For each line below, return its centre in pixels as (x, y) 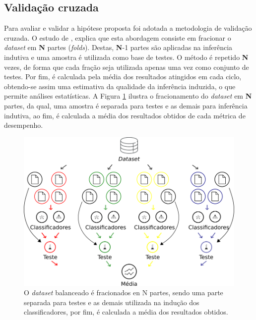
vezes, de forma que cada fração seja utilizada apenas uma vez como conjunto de (127, 67)
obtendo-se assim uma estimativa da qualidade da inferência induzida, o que (120, 86)
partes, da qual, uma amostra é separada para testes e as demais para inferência (126, 105)
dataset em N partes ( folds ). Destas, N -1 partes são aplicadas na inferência (118, 47)
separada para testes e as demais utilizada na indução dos (112, 302)
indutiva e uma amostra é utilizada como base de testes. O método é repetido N (126, 57)
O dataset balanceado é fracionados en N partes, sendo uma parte (124, 293)
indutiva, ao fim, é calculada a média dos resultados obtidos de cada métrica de (125, 115)
